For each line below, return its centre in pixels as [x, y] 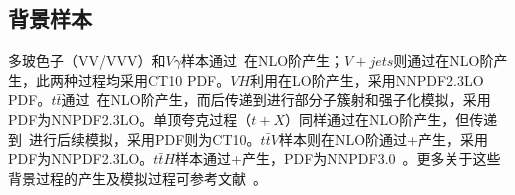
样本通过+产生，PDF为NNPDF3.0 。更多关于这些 [338, 158]
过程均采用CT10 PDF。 [154, 79]
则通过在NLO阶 [443, 60]
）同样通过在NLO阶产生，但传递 [391, 118]
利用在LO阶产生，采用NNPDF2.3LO [367, 79]
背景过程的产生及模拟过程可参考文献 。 [137, 177]
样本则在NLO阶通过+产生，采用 [383, 138]
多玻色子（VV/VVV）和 [87, 60]
